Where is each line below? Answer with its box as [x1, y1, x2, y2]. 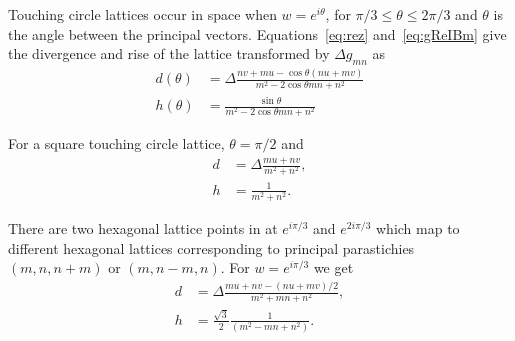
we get [313, 257, 354, 278]
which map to [376, 217, 460, 238]
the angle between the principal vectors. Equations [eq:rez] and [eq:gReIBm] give [8, 23, 507, 44]
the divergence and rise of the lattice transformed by [8, 43, 330, 64]
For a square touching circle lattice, [8, 133, 225, 154]
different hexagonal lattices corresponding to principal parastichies [8, 237, 415, 258]
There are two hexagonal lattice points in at [8, 217, 278, 238]
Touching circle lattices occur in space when [8, 4, 277, 24]
